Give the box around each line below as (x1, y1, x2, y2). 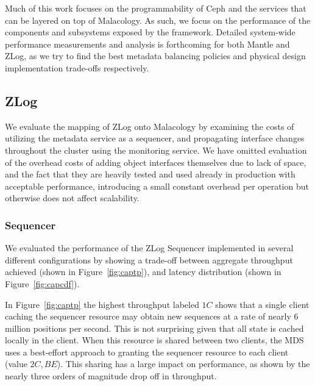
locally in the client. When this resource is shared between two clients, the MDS (5, 334, 304, 346)
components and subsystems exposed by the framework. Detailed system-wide (5, 26, 296, 38)
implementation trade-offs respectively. (5, 61, 149, 74)
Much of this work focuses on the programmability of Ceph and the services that (5, 2, 306, 14)
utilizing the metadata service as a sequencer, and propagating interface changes (5, 132, 305, 145)
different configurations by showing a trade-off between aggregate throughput (5, 253, 293, 266)
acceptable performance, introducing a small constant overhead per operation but (5, 179, 309, 192)
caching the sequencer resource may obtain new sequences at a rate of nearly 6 (5, 310, 299, 323)
